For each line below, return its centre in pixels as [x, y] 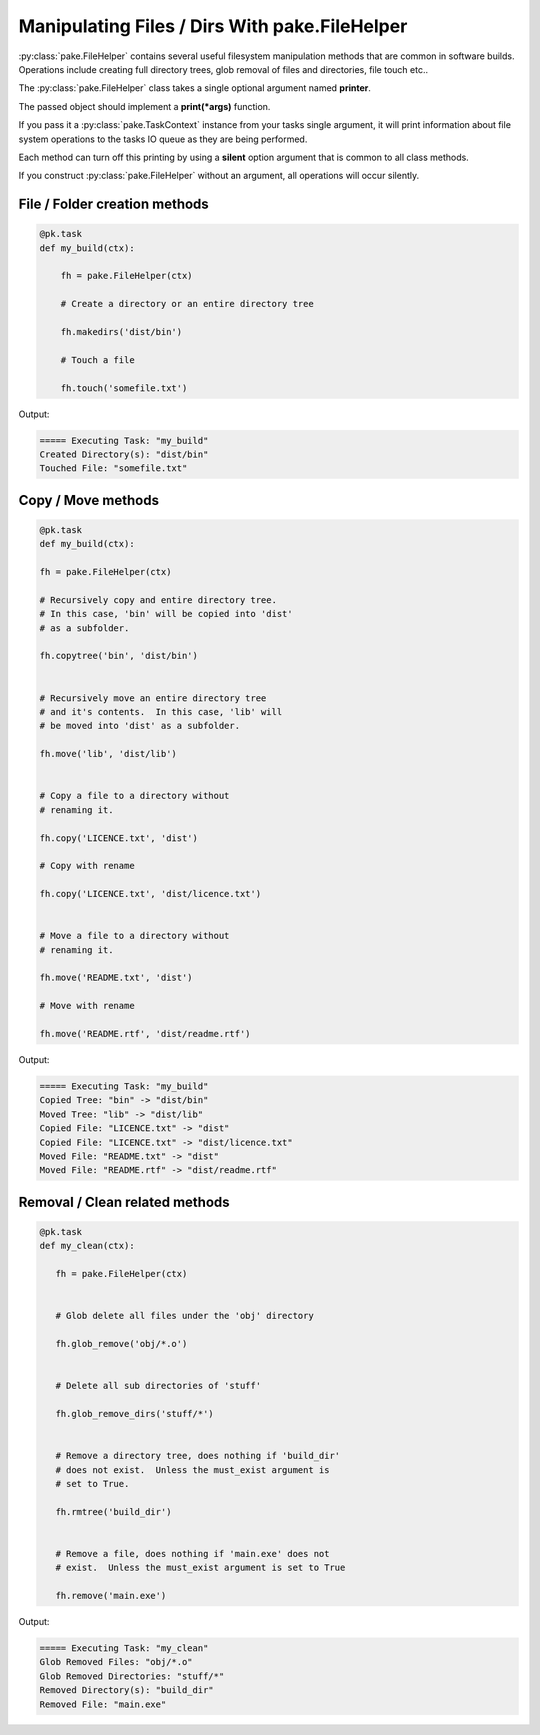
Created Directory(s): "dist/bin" [124, 454]
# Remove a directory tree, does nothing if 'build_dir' [198, 1456]
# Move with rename [87, 1006]
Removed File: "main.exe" [103, 1704]
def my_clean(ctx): [87, 1246]
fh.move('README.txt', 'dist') [116, 978]
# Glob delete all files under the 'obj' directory [184, 1316]
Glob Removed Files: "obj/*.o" [116, 1662]
